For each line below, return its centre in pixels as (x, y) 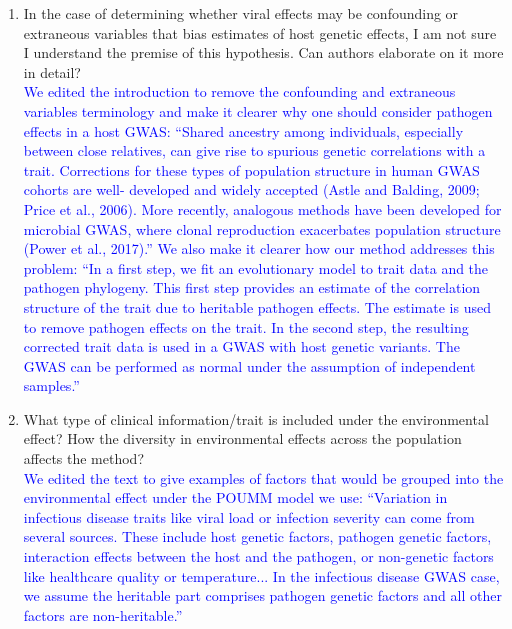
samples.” (51, 385)
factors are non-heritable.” (103, 614)
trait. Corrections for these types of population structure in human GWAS (251, 169)
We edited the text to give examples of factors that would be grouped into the (263, 477)
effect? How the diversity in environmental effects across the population (242, 438)
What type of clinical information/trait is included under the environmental (256, 418)
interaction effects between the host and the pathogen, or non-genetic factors (258, 556)
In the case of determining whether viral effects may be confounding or (241, 13)
